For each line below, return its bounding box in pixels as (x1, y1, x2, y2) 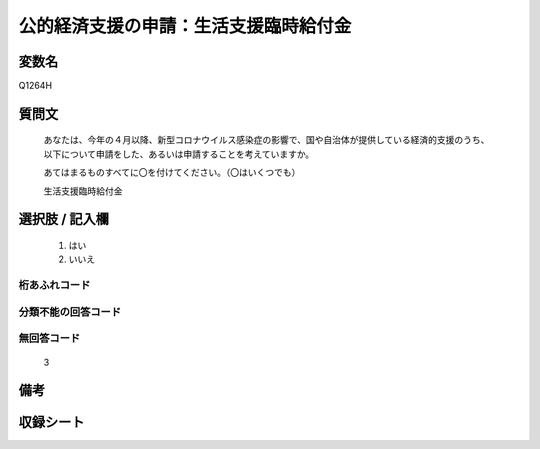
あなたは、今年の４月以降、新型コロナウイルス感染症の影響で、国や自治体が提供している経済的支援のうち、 (43, 134, 490, 146)
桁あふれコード (18, 278, 91, 292)
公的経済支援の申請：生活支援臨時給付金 (18, 15, 352, 37)
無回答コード (18, 331, 81, 345)
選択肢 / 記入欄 (18, 211, 110, 228)
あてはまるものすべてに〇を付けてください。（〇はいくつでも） (43, 166, 301, 179)
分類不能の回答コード (18, 305, 122, 319)
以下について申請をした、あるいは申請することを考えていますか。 (43, 148, 315, 160)
